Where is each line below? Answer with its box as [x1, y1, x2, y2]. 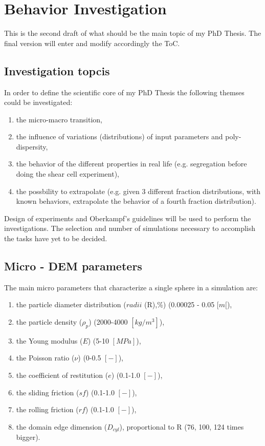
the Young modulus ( [16, 335, 83, 346]
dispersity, [16, 141, 48, 152]
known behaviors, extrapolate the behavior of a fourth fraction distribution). [16, 196, 256, 206]
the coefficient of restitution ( [16, 370, 108, 380]
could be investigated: [4, 97, 73, 108]
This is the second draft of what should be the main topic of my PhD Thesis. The [4, 28, 261, 38]
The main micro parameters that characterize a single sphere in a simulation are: [4, 282, 258, 292]
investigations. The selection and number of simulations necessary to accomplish [4, 223, 256, 233]
